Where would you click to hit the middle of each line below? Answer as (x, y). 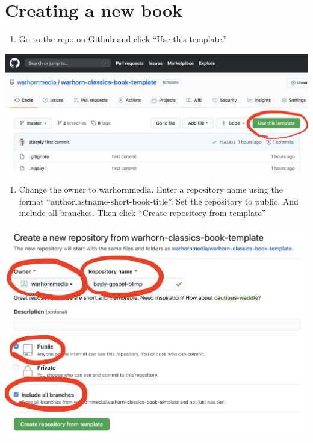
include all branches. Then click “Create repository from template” (142, 213)
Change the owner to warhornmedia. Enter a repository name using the (151, 189)
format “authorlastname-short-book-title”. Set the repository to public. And (159, 201)
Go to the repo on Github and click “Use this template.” (123, 39)
